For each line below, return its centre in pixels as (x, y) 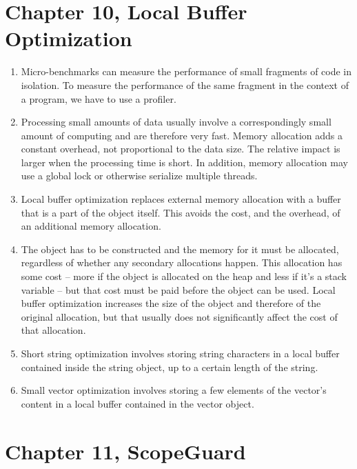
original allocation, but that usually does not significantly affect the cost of (179, 316)
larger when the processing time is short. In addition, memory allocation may (184, 162)
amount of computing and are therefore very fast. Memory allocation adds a (182, 135)
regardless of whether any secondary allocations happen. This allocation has (182, 262)
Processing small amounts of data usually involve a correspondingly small (176, 122)
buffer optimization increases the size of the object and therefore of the (171, 303)
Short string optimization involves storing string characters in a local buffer (180, 353)
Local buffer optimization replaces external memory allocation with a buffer (181, 199)
